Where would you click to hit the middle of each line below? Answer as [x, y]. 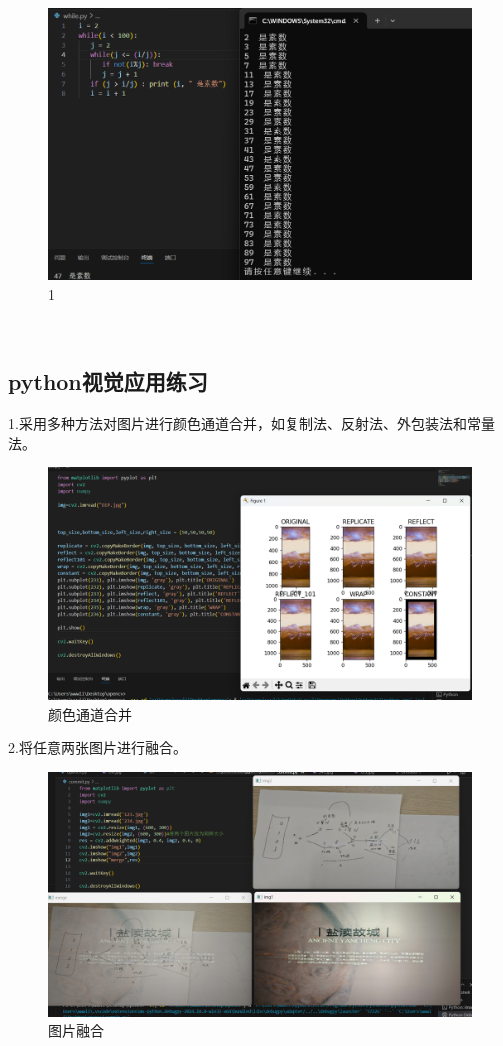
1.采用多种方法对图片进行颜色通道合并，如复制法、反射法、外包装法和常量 [251, 423]
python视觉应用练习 [108, 381]
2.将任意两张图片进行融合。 [97, 747]
